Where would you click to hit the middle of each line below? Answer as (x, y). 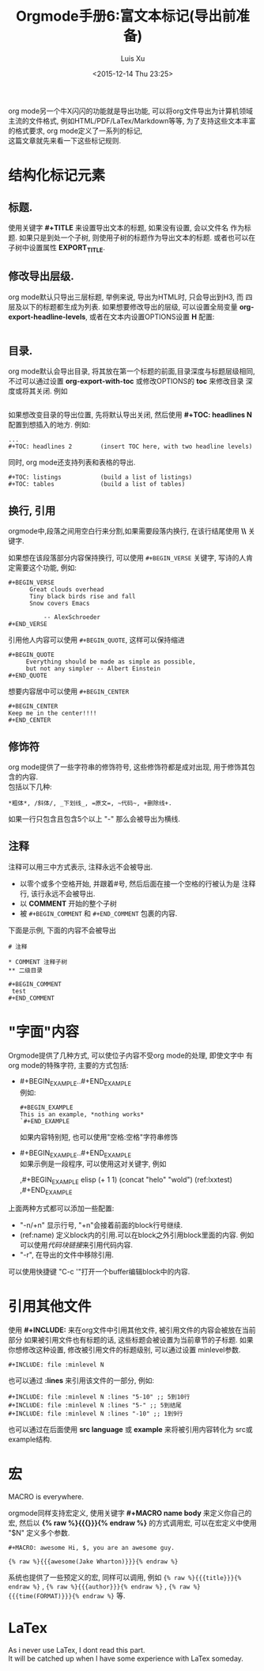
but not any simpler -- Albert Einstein (93, 669)
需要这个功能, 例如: (46, 568)
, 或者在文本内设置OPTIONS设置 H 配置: (150, 317)
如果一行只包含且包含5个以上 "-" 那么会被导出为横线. (94, 818)
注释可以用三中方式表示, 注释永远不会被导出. (81, 867)
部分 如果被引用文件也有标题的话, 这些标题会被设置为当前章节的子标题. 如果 (131, 1339)
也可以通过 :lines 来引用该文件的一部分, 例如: (81, 1380)
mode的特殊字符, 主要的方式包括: (75, 1065)
